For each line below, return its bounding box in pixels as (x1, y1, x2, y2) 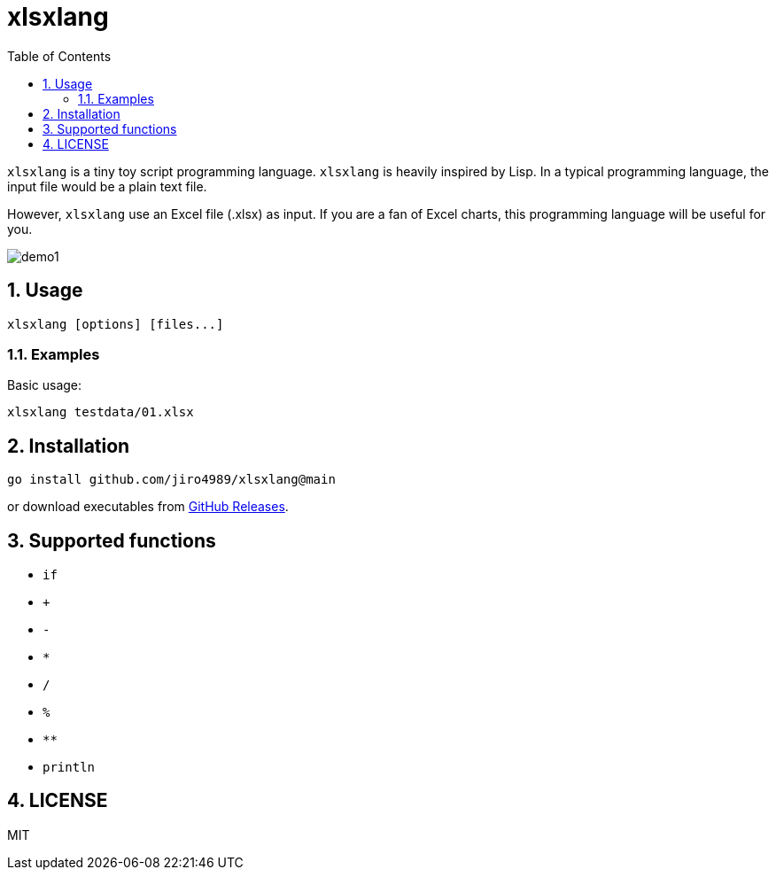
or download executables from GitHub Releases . (7, 499, 289, 515)
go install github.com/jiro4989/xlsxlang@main (7, 472, 336, 487)
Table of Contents (7, 48, 112, 64)
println (43, 760, 96, 775)
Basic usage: (7, 377, 82, 393)
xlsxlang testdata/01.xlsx (7, 405, 194, 420)
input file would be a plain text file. (7, 178, 207, 194)
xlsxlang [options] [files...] (7, 316, 224, 331)
